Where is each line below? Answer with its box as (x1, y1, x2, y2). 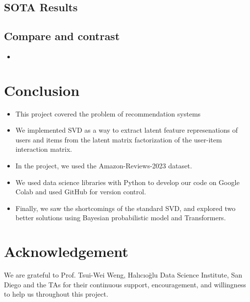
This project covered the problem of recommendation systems (15, 108, 201, 118)
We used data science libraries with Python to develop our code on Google (15, 177, 240, 187)
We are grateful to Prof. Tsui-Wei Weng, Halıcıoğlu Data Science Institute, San (4, 270, 243, 280)
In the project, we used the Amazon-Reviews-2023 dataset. (15, 161, 192, 171)
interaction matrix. (15, 144, 73, 154)
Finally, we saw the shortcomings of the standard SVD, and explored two (15, 203, 236, 213)
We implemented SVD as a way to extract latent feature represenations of (15, 125, 238, 135)
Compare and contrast (4, 28, 120, 44)
